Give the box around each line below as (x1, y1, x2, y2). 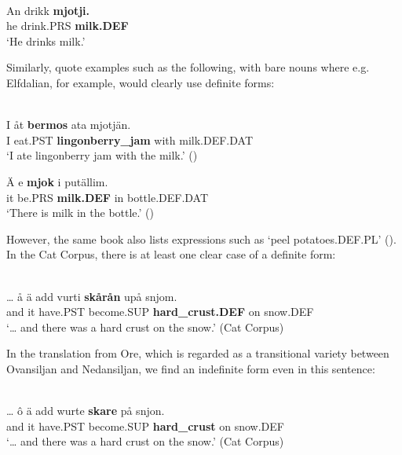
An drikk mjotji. (6, 2, 90, 18)
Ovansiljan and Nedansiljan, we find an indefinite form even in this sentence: (6, 360, 375, 376)
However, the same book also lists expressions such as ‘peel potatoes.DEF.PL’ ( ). (6, 230, 397, 247)
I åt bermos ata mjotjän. (6, 116, 131, 133)
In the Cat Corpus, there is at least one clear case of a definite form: (6, 246, 336, 262)
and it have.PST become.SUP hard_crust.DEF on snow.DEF (6, 303, 314, 320)
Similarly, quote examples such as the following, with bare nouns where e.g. (6, 59, 370, 75)
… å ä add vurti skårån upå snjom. (6, 288, 177, 304)
